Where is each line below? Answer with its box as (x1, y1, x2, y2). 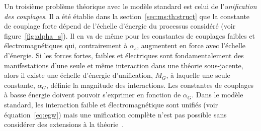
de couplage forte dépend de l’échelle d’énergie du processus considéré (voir (4, 21, 236, 31)
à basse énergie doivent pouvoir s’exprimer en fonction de (4, 89, 181, 100)
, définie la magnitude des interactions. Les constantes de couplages (46, 79, 254, 90)
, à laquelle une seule (166, 70, 230, 80)
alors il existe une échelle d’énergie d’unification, (4, 70, 153, 80)
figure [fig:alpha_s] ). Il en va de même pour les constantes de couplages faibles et (4, 30, 255, 41)
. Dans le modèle (192, 89, 243, 100)
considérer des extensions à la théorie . (4, 119, 124, 129)
